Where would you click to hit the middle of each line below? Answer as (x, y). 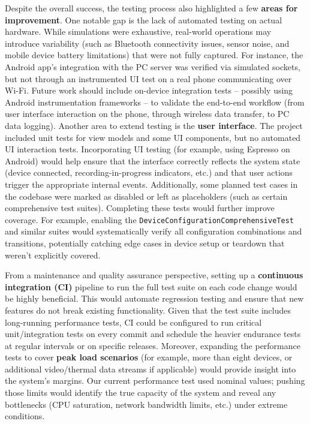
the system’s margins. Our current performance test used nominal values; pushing (155, 381)
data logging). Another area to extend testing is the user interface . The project (154, 125)
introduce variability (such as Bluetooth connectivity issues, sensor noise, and (147, 43)
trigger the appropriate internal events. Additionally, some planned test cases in (151, 184)
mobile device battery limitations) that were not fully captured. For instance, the (154, 55)
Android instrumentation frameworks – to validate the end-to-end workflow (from (155, 102)
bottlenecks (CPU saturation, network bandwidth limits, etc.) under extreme (146, 404)
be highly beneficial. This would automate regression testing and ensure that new (154, 298)
